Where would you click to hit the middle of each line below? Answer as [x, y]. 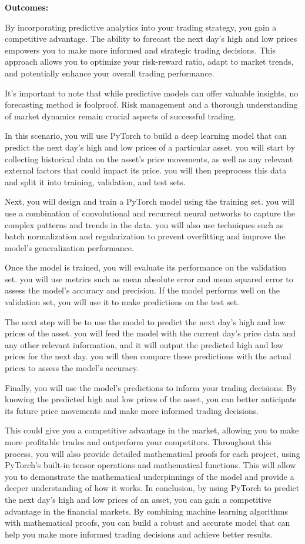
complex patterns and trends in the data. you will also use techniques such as [144, 224]
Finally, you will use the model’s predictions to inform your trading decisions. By [151, 387]
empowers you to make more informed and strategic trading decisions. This [140, 50]
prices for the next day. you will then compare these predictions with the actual [148, 356]
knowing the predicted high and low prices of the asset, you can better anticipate [151, 399]
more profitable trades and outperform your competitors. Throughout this [138, 442]
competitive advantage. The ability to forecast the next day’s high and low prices [151, 39]
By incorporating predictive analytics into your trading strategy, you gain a [141, 27]
